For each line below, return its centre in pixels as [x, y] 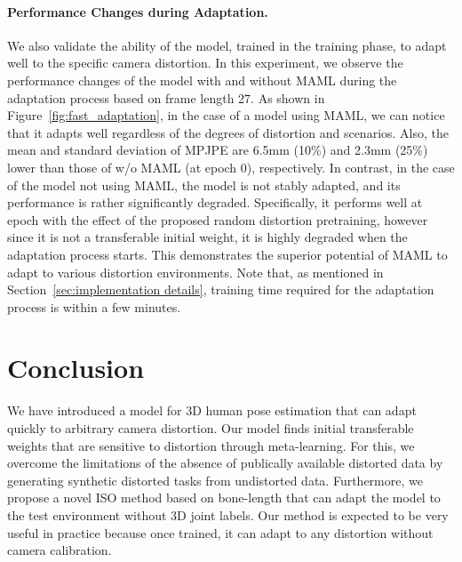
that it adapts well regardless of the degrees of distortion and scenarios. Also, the [228, 132]
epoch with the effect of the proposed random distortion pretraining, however [218, 219]
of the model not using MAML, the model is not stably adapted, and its [204, 185]
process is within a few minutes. [94, 306]
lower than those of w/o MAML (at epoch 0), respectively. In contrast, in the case [231, 167]
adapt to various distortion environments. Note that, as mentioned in [195, 272]
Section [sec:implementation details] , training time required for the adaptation [221, 289]
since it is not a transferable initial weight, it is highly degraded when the [207, 237]
